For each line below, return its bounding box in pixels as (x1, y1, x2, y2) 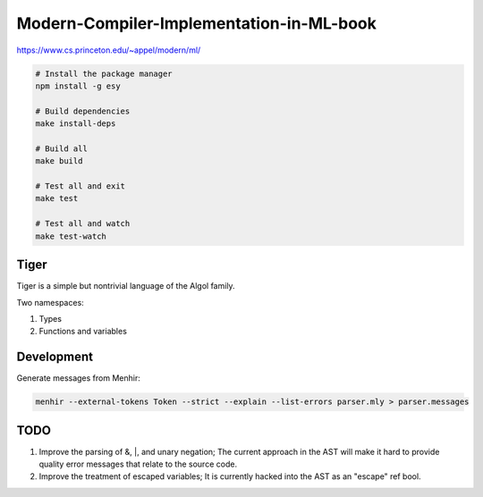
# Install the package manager (35, 68, 174, 79)
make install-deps (35, 119, 116, 129)
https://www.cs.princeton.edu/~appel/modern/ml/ (16, 45, 201, 55)
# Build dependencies (35, 105, 131, 116)
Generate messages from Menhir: (16, 373, 140, 383)
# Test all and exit (35, 181, 125, 191)
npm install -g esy (35, 80, 121, 91)
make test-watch (35, 231, 107, 241)
